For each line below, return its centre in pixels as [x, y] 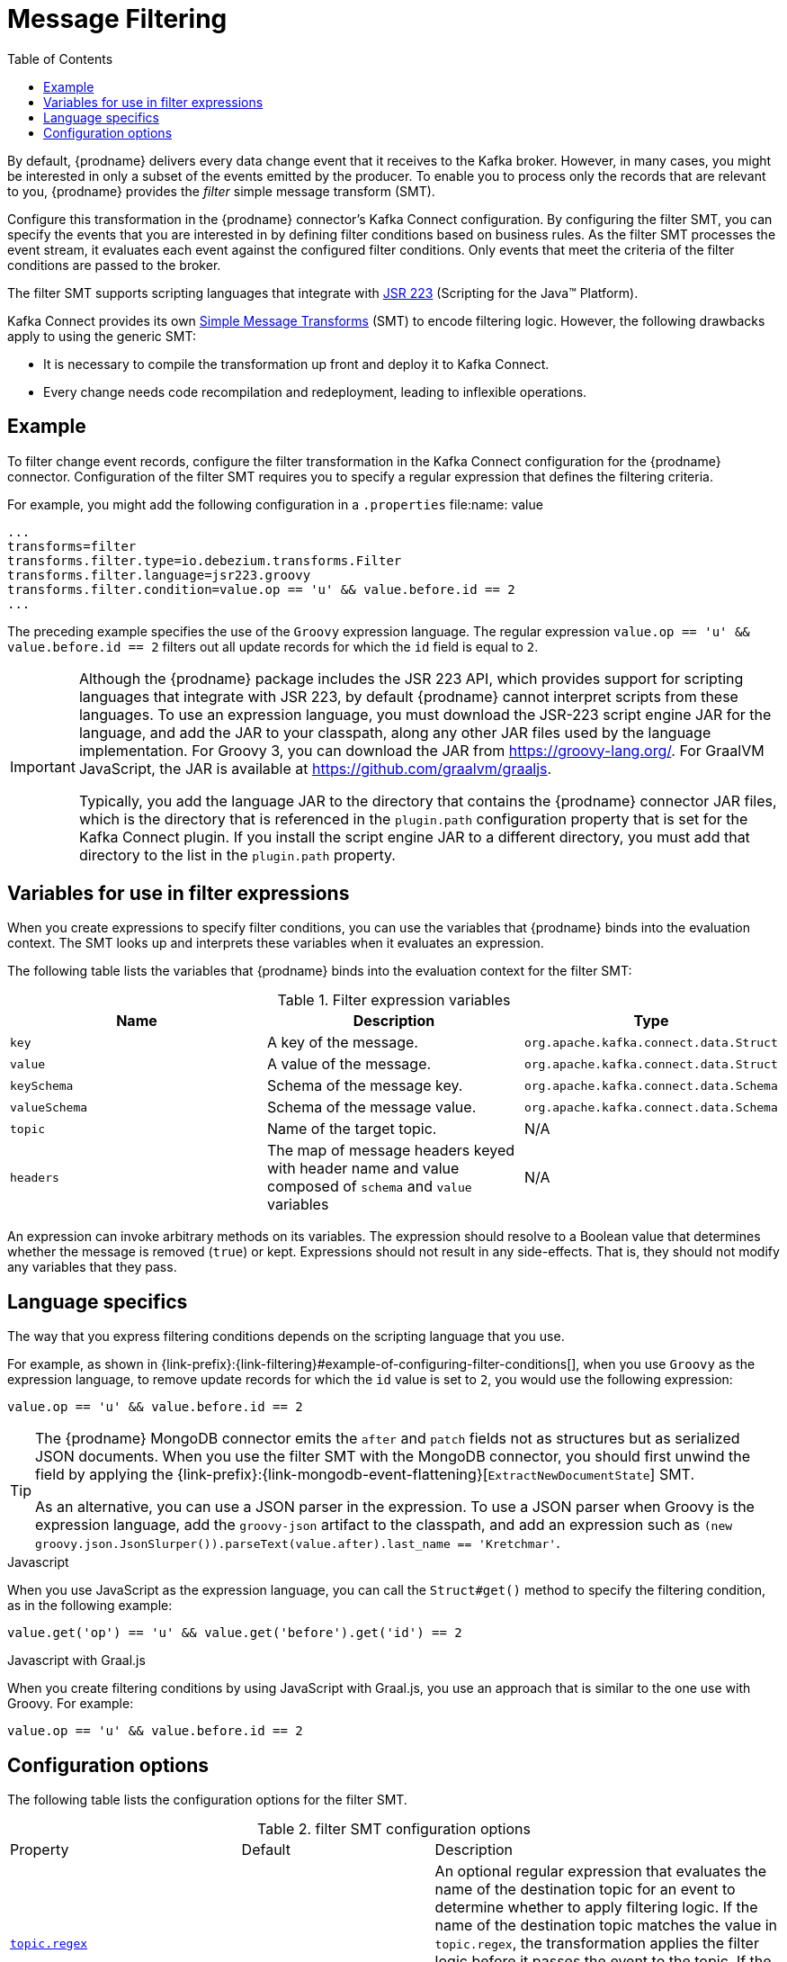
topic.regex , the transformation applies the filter [597, 1944]
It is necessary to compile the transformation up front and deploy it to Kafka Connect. [296, 364]
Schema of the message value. [371, 1107]
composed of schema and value [369, 1187]
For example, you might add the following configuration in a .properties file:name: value [275, 504]
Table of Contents [60, 58]
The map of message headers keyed [391, 1151]
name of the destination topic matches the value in [606, 1926]
